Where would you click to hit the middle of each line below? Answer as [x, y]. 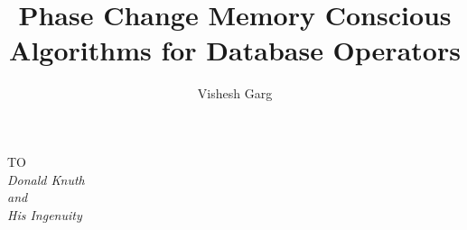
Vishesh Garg [235, 93]
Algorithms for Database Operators [235, 50]
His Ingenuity [45, 214]
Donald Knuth [46, 179]
